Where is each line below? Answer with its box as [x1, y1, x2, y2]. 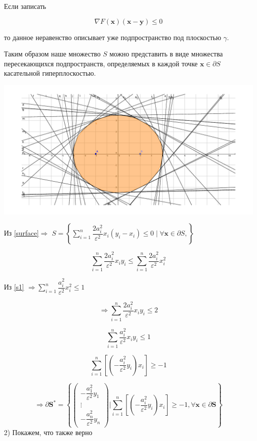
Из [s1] [4, 282, 24, 292]
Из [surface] [4, 228, 39, 238]
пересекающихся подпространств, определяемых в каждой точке [4, 58, 198, 68]
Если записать [4, 1, 46, 11]
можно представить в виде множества [109, 49, 223, 59]
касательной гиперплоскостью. [4, 68, 96, 78]
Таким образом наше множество [4, 49, 101, 59]
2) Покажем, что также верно [4, 427, 92, 437]
